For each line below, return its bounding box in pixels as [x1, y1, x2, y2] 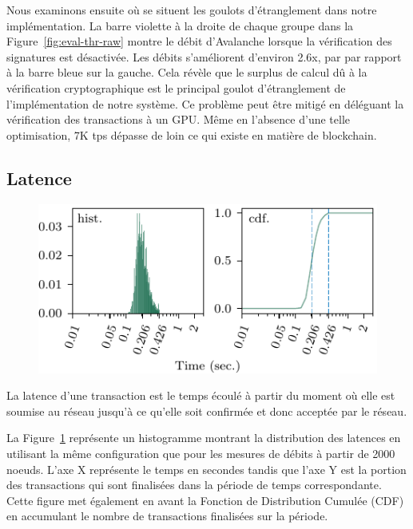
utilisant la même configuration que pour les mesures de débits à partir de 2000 [6, 444, 395, 461]
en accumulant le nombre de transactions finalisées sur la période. [6, 507, 328, 524]
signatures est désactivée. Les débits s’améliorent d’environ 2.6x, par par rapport [6, 48, 402, 65]
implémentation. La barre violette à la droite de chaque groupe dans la [6, 17, 354, 34]
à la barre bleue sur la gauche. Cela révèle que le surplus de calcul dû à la [6, 64, 367, 81]
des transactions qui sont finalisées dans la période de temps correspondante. [6, 476, 382, 493]
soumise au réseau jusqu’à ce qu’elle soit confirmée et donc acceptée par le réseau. [6, 402, 407, 419]
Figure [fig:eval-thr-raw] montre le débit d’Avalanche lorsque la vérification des [6, 33, 392, 49]
